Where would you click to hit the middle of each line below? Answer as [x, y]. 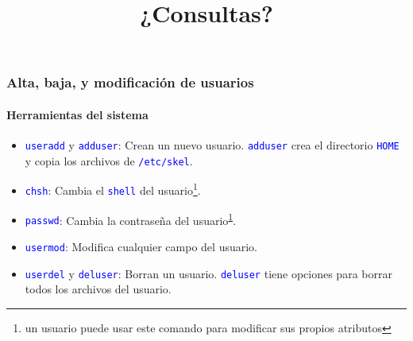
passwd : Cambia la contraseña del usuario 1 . [131, 219]
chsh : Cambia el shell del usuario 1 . [113, 189]
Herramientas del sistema [77, 114]
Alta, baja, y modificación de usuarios [130, 82]
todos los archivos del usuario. [98, 289]
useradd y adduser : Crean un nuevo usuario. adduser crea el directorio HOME [212, 145]
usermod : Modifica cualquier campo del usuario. [141, 247]
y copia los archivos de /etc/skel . [109, 160]
